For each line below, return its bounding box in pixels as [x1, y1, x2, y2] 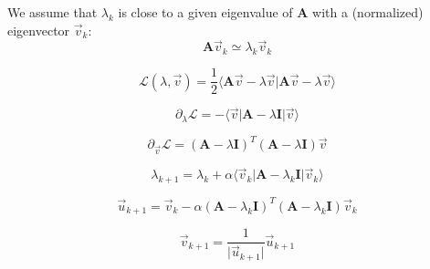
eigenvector [7, 20, 70, 39]
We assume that [7, 3, 98, 21]
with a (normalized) [312, 3, 424, 21]
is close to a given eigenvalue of [118, 3, 293, 21]
